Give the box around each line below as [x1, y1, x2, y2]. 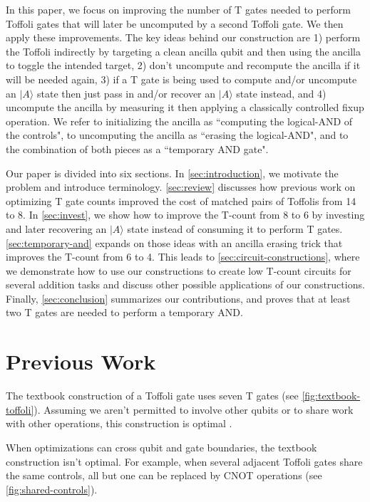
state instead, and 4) [236, 85, 327, 100]
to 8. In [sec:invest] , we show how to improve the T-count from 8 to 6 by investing [6, 207, 365, 222]
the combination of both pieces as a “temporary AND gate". [6, 141, 269, 156]
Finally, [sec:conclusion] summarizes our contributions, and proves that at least [6, 291, 351, 305]
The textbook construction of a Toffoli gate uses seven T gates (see [6, 388, 299, 403]
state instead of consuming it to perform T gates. [127, 221, 343, 236]
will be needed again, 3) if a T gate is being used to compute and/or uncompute [6, 71, 357, 86]
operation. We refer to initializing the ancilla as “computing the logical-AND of [6, 113, 353, 128]
